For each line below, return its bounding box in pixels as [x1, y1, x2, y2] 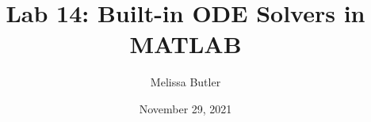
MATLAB [129, 28, 242, 60]
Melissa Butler [150, 74, 221, 90]
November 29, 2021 [139, 100, 232, 116]
